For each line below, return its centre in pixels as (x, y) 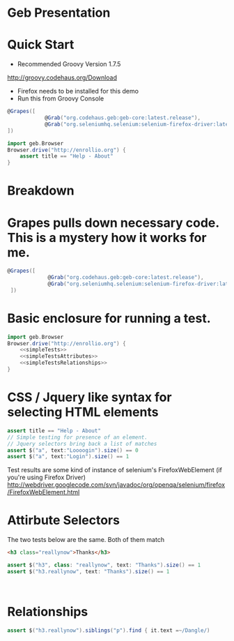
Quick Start (41, 45)
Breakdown (41, 191)
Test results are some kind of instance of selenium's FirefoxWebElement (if (115, 470)
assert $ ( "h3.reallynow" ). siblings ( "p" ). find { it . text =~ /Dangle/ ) (109, 630)
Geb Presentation (59, 13)
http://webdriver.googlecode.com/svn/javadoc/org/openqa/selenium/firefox (116, 485)
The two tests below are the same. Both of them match (86, 540)
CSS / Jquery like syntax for (89, 397)
